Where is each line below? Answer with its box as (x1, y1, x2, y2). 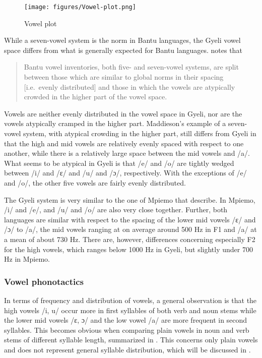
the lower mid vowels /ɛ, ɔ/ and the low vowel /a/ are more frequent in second (4, 315, 247, 325)
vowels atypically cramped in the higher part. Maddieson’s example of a (4, 118, 226, 129)
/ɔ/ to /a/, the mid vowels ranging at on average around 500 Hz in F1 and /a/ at (4, 224, 257, 234)
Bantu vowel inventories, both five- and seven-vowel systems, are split (24, 62, 239, 72)
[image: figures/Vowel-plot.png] (24, 4, 136, 11)
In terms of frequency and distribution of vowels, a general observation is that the (4, 294, 257, 305)
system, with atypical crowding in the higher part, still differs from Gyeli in (23, 128, 256, 138)
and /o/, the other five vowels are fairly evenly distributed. (4, 177, 186, 188)
